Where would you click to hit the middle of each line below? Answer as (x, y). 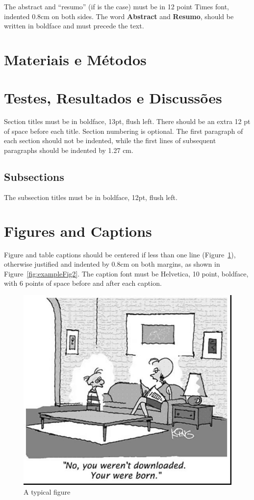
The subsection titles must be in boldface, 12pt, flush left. (91, 197)
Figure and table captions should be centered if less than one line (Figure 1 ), (120, 254)
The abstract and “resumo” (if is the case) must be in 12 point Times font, (116, 6)
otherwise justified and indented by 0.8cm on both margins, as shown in (112, 264)
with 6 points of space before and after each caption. (83, 283)
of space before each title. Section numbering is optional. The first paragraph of (124, 131)
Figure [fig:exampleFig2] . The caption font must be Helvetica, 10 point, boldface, (126, 273)
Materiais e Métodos (75, 59)
